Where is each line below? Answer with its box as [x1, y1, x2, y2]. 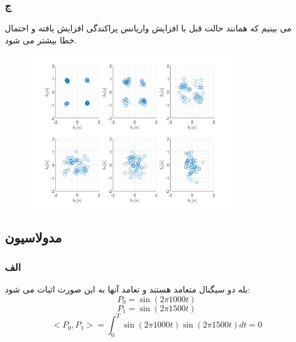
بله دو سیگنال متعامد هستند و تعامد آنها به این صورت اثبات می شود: [5, 283, 250, 296]
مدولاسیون [5, 227, 62, 246]
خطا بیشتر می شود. [5, 33, 77, 46]
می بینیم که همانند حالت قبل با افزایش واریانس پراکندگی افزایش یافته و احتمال [5, 22, 292, 34]
